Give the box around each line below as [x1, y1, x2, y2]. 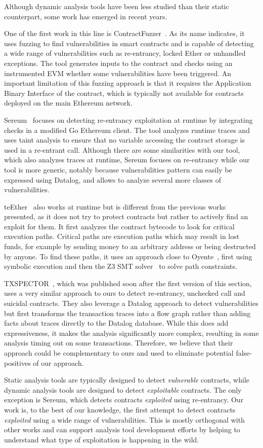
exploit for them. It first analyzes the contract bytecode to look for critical [4, 221, 235, 231]
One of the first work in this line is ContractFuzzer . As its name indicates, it [4, 28, 245, 39]
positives [4, 357, 31, 368]
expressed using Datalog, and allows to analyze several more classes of [4, 174, 222, 185]
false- [236, 348, 252, 358]
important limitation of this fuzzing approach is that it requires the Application [4, 78, 251, 88]
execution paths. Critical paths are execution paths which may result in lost [4, 231, 240, 242]
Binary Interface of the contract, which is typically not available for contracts [4, 87, 244, 98]
